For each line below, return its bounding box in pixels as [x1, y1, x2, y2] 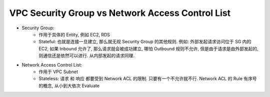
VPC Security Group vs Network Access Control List [9, 7, 231, 18]
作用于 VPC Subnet [38, 69, 78, 75]
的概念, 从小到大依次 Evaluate [38, 83, 100, 89]
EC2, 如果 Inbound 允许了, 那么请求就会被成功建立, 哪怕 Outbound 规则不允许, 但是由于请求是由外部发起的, [38, 45, 258, 52]
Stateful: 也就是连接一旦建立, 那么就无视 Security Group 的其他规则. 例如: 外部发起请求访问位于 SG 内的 [38, 39, 251, 45]
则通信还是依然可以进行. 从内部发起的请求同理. [38, 53, 135, 59]
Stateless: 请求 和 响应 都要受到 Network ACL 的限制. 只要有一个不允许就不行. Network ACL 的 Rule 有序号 [38, 76, 257, 82]
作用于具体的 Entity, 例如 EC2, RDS [38, 31, 110, 37]
